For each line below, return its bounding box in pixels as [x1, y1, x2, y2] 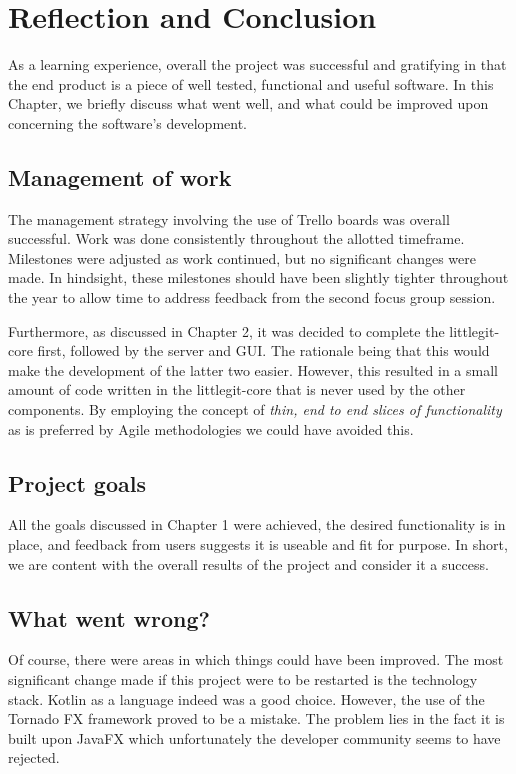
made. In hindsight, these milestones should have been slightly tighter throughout [8, 267, 509, 288]
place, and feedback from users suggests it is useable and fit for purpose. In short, [8, 534, 508, 555]
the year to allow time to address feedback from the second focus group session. [8, 287, 496, 308]
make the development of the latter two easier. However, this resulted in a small [8, 359, 498, 380]
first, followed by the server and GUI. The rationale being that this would [37, 340, 490, 361]
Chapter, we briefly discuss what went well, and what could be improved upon [8, 93, 489, 114]
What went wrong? [8, 602, 210, 633]
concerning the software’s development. [8, 112, 247, 133]
